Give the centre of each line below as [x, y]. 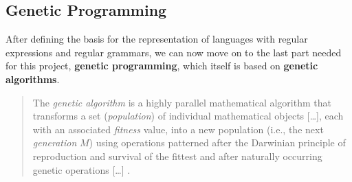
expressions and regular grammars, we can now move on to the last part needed [174, 52]
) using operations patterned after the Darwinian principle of [217, 143]
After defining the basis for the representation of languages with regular [157, 39]
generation [55, 143]
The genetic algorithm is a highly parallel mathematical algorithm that [182, 102]
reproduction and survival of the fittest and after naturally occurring [177, 156]
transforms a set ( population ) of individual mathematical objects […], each [188, 116]
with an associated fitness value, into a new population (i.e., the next [178, 129]
